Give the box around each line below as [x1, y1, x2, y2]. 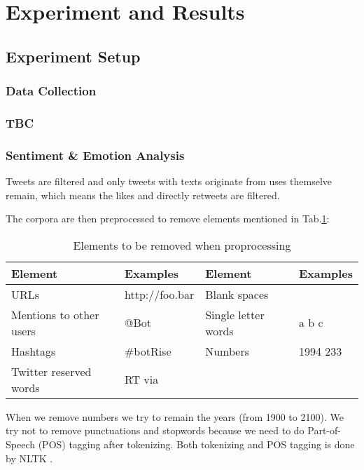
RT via [124, 371, 159, 388]
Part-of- [307, 423, 341, 438]
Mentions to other [11, 306, 99, 323]
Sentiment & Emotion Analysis [6, 146, 185, 163]
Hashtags [11, 342, 56, 359]
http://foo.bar [124, 286, 195, 302]
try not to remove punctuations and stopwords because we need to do [6, 423, 304, 438]
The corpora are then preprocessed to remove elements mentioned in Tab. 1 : [6, 211, 330, 226]
